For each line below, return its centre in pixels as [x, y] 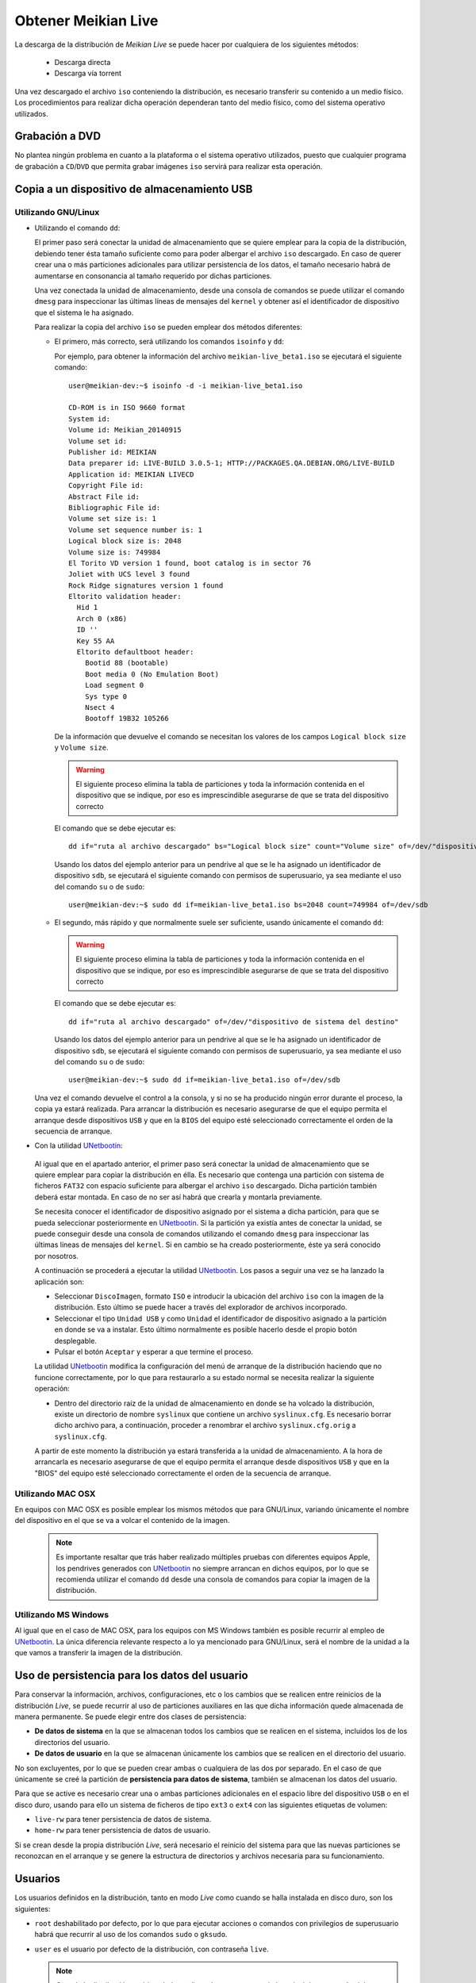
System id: [90, 419]
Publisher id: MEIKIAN [113, 452]
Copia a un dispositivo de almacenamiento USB [134, 189]
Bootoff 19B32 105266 [127, 719]
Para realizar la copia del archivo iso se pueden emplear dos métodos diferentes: [169, 327]
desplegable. [75, 1341]
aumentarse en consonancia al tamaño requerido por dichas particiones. [154, 276]
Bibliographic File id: [115, 507]
